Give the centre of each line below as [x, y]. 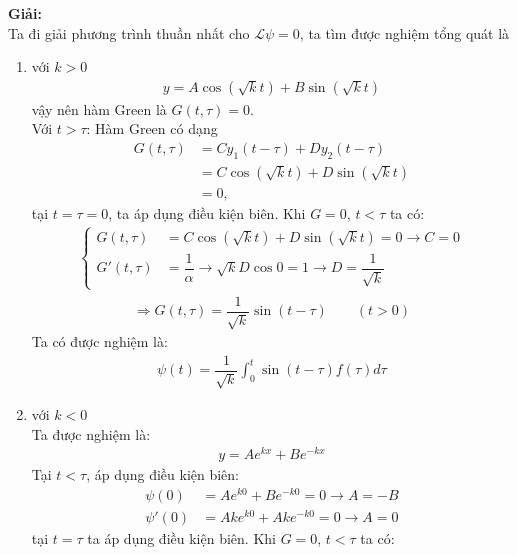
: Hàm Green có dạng [152, 128]
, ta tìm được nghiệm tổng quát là [404, 32]
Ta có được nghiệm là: [99, 341]
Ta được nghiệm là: [91, 433]
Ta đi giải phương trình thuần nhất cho [129, 32]
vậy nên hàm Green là [99, 108]
